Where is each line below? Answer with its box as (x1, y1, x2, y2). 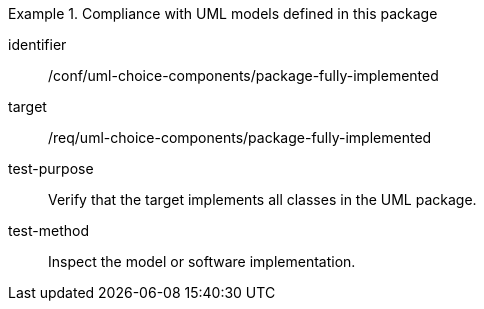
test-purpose (8, 160, 94, 177)
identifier (8, 36, 67, 53)
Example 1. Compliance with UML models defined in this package (8, 5, 438, 22)
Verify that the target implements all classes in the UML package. (48, 191, 477, 208)
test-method (8, 222, 89, 239)
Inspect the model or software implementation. (48, 253, 356, 270)
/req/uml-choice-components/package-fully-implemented (48, 129, 432, 146)
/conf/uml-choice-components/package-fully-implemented (48, 67, 439, 84)
